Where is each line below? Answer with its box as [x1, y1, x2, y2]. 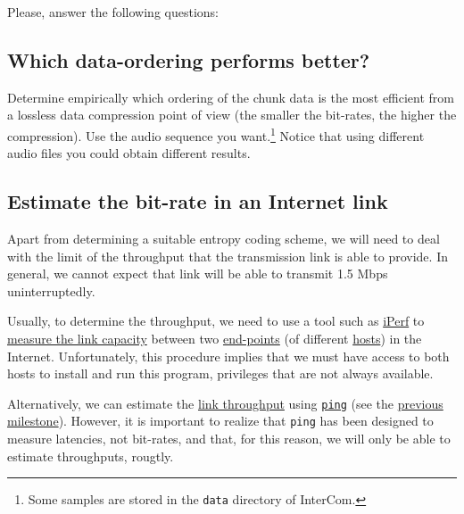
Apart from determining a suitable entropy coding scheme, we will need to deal [7, 229, 440, 248]
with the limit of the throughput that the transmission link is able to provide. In [7, 246, 448, 265]
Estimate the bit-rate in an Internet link [7, 187, 388, 215]
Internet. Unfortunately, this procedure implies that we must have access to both [7, 346, 450, 365]
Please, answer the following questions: [7, 3, 219, 21]
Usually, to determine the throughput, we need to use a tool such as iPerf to [7, 311, 425, 330]
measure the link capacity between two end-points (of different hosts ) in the [7, 329, 422, 347]
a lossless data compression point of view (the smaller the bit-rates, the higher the [7, 105, 457, 124]
